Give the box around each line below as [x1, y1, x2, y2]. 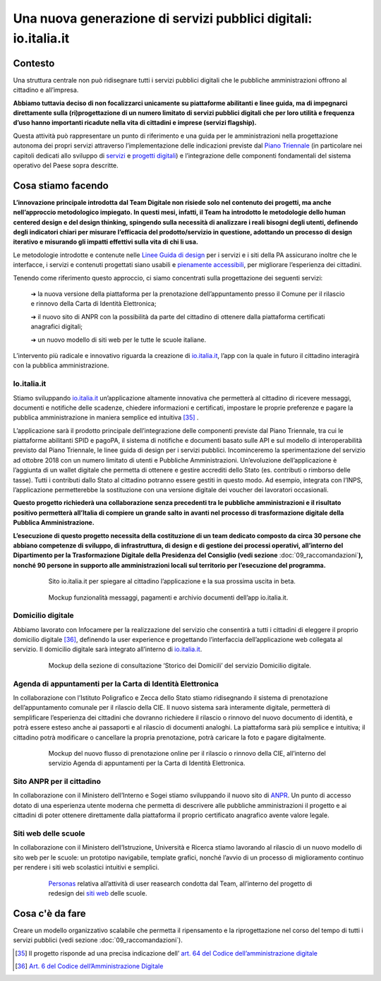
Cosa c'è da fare [13, 908, 86, 920]
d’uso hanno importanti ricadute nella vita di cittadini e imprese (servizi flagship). [13, 119, 257, 127]
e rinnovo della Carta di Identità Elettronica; [30, 299, 157, 308]
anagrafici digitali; [30, 322, 83, 331]
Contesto [13, 57, 55, 69]
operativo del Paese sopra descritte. [13, 161, 119, 170]
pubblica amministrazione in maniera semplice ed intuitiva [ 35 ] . [13, 413, 199, 422]
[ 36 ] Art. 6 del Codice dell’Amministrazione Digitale [15, 962, 164, 970]
